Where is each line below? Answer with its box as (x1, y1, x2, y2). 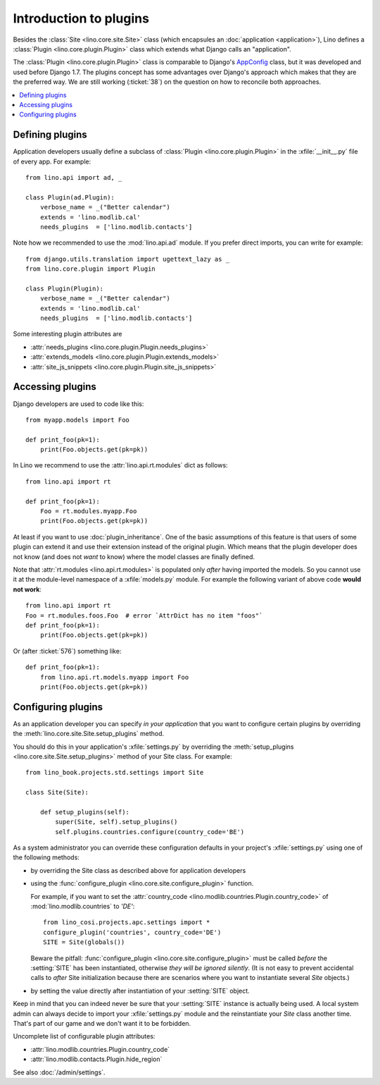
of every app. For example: (13, 157, 91, 166)
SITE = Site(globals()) (43, 938, 125, 946)
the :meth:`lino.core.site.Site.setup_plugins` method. (13, 730, 165, 738)
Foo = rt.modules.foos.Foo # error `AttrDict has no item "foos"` (25, 611, 263, 620)
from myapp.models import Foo (25, 416, 130, 424)
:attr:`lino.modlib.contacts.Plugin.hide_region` (30, 1055, 163, 1064)
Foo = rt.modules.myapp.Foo (39, 508, 137, 515)
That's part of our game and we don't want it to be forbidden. (13, 1019, 191, 1027)
